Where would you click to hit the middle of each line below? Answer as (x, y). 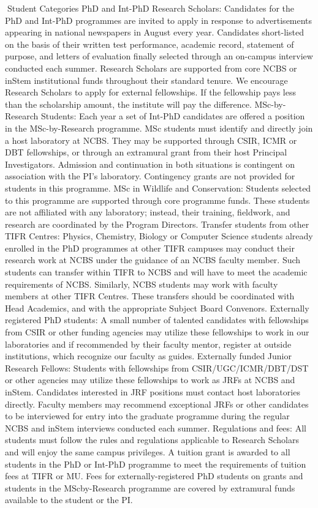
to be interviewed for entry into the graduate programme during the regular (147, 416)
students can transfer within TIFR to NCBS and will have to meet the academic (156, 272)
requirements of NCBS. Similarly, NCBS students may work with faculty (142, 284)
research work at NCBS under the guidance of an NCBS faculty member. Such (153, 260)
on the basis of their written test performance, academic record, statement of (150, 44)
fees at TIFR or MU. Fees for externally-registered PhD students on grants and (154, 476)
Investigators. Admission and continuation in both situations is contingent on (150, 164)
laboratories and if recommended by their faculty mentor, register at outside (148, 344)
